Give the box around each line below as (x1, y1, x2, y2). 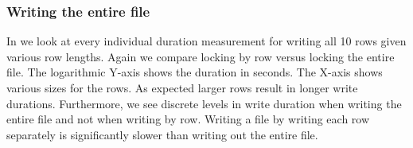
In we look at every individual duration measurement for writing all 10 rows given (6, 33, 407, 49)
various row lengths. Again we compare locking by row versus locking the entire (6, 48, 395, 64)
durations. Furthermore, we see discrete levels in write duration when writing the (6, 95, 402, 111)
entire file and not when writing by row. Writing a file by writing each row (6, 111, 370, 127)
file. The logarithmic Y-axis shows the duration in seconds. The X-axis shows (6, 64, 383, 80)
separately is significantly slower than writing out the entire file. (6, 126, 318, 142)
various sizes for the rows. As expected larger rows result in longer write (6, 80, 358, 95)
